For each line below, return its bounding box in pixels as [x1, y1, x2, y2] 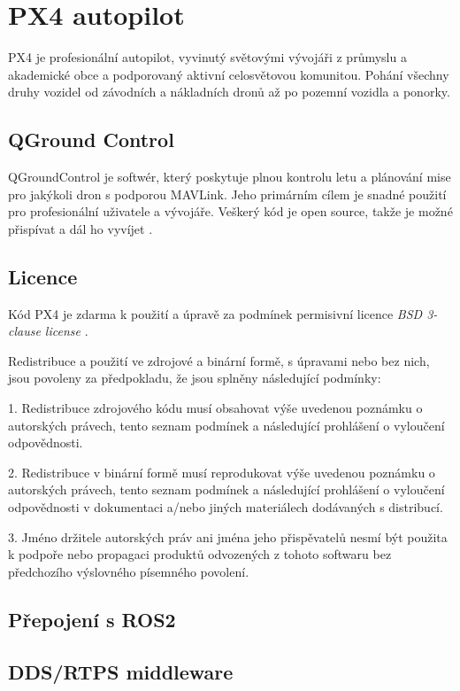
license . [44, 322, 88, 340]
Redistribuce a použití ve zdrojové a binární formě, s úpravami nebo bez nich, [8, 351, 430, 369]
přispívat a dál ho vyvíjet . [8, 219, 153, 237]
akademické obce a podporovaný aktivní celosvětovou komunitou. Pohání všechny [8, 65, 449, 83]
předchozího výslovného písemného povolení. [8, 562, 249, 580]
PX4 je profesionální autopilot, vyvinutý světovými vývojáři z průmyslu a [8, 48, 407, 66]
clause [8, 322, 41, 340]
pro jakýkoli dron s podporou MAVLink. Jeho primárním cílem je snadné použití [8, 184, 447, 203]
